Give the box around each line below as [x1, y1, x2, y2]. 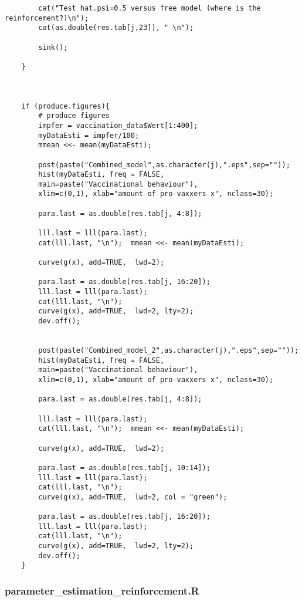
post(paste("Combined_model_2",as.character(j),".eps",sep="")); [38, 346, 299, 354]
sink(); [38, 43, 68, 52]
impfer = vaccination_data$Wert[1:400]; [38, 121, 198, 130]
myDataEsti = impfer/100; [38, 131, 140, 140]
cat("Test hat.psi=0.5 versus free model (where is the [38, 4, 261, 12]
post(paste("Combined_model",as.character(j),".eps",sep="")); [38, 160, 290, 169]
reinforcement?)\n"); [5, 13, 89, 22]
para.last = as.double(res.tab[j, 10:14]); [38, 463, 211, 472]
